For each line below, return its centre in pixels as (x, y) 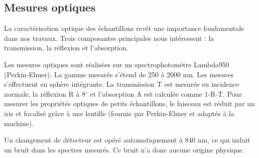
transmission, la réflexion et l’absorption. (66, 48)
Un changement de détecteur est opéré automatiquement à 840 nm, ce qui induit (127, 140)
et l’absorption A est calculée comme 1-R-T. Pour (166, 93)
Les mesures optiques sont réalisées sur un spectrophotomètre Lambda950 (117, 64)
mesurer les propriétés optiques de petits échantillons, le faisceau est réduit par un (129, 103)
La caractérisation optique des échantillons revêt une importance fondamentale (124, 28)
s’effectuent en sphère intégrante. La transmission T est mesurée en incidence (122, 84)
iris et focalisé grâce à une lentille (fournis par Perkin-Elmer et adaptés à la (119, 113)
